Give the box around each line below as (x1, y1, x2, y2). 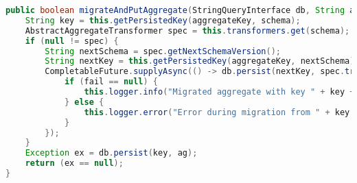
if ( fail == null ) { (64, 77, 159, 87)
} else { (64, 97, 104, 107)
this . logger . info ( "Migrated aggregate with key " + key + (84, 87, 355, 97)
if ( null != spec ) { (25, 36, 119, 46)
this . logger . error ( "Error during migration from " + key (84, 107, 350, 117)
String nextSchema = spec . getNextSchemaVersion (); (45, 46, 281, 56)
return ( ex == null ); (25, 158, 124, 169)
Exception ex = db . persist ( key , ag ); (25, 148, 198, 158)
